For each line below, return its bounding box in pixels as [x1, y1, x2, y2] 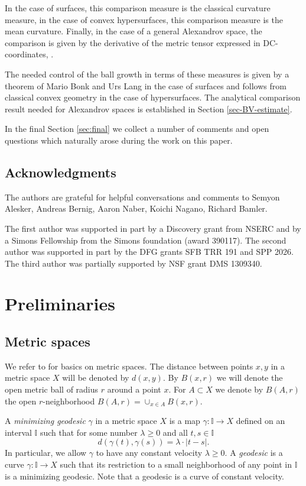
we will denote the [216, 371, 283, 384]
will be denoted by [62, 371, 129, 384]
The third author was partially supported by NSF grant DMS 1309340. [5, 257, 262, 269]
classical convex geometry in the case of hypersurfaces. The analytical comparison [5, 91, 301, 103]
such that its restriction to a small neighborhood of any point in [60, 458, 292, 471]
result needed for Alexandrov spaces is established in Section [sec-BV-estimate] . [5, 102, 292, 115]
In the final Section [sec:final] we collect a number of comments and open [5, 122, 269, 135]
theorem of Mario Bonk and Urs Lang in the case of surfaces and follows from [5, 79, 287, 92]
